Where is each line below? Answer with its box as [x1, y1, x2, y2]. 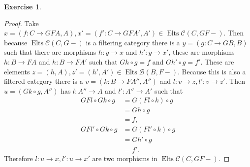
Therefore [4, 153, 33, 163]
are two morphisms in [92, 153, 157, 163]
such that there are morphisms [4, 47, 96, 57]
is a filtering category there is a [86, 37, 180, 47]
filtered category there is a [4, 76, 83, 86]
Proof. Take [4, 18, 39, 28]
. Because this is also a [178, 66, 246, 76]
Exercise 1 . [4, 1, 41, 11]
